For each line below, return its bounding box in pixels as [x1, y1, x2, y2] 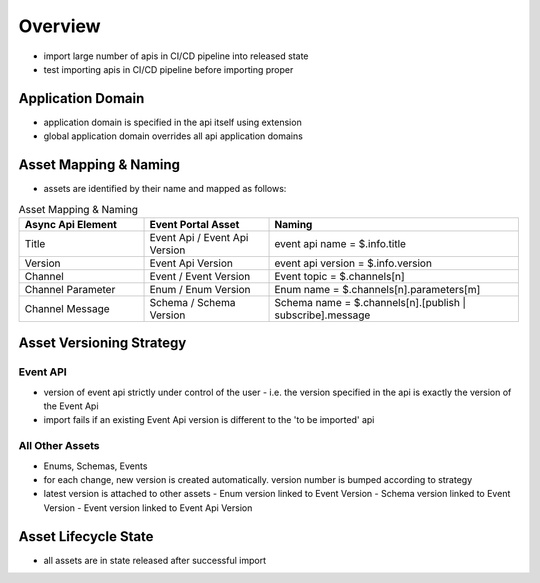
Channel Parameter [24, 282, 116, 296]
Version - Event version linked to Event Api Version [43, 501, 253, 514]
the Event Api [43, 400, 99, 412]
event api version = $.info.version [274, 256, 432, 270]
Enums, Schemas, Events [43, 460, 148, 472]
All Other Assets [18, 439, 100, 453]
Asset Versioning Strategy [18, 335, 187, 352]
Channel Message [24, 301, 110, 315]
